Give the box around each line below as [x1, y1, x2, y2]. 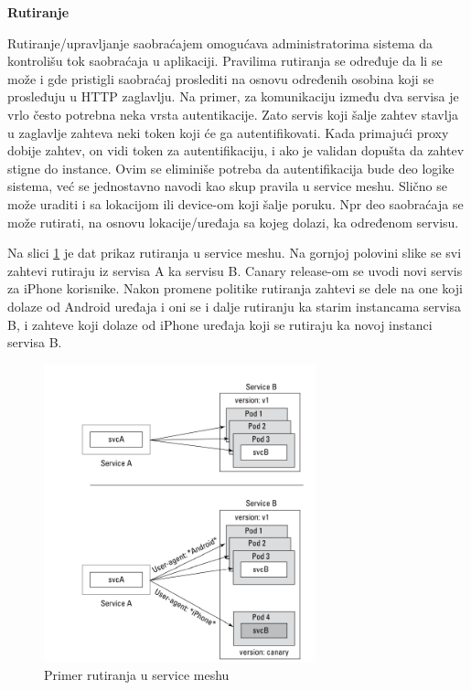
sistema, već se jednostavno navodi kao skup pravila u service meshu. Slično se [7, 176, 447, 196]
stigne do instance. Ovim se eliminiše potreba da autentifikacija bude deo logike [7, 158, 455, 177]
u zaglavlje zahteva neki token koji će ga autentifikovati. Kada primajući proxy [7, 122, 449, 142]
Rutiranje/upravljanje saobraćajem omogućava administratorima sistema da [7, 33, 434, 52]
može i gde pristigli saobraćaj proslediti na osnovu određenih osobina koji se [7, 69, 434, 88]
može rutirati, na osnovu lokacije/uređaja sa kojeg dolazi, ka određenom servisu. [7, 212, 459, 231]
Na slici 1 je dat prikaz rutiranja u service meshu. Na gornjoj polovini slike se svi [7, 243, 462, 262]
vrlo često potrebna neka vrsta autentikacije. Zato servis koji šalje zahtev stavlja [7, 104, 458, 123]
